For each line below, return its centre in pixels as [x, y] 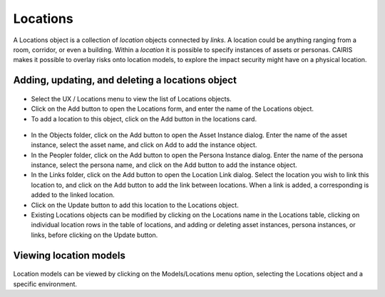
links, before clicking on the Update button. [94, 235]
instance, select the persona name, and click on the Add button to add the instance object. [164, 165]
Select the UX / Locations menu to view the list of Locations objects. [131, 99]
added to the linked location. [73, 195]
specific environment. [45, 284]
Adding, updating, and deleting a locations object [125, 80]
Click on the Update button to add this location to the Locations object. [135, 205]
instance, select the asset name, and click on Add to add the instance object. [144, 145]
